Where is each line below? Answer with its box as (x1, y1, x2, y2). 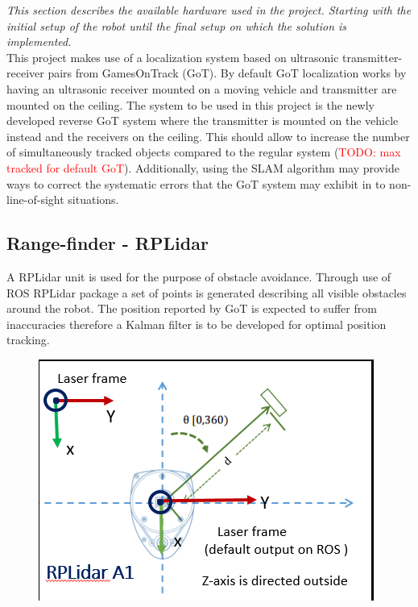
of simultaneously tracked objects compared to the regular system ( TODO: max (6, 143, 401, 160)
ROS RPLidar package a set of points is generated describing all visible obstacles (6, 284, 407, 301)
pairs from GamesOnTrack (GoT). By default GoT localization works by (48, 64, 407, 81)
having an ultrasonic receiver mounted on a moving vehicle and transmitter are (6, 80, 397, 97)
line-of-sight (6, 191, 64, 208)
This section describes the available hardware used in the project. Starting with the (6, 2, 412, 18)
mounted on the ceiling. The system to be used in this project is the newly (6, 96, 375, 113)
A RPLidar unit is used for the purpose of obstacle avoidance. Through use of (6, 268, 391, 285)
